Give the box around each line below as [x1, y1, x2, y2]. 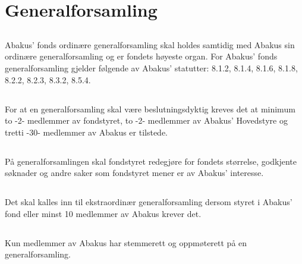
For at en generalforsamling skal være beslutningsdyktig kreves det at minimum [5, 102, 295, 115]
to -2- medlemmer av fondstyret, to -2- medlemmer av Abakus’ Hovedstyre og [5, 114, 288, 127]
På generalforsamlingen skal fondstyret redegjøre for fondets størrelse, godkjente [5, 155, 297, 167]
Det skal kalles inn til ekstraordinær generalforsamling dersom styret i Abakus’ [5, 196, 292, 208]
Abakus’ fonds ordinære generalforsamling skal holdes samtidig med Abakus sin [5, 38, 295, 51]
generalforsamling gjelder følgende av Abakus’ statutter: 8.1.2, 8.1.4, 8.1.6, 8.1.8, [5, 61, 298, 74]
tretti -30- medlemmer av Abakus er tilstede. [5, 125, 168, 138]
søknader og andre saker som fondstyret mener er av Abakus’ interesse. [5, 166, 264, 179]
